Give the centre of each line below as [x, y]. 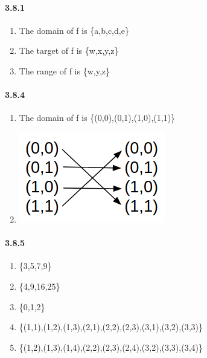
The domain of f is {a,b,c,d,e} [74, 30]
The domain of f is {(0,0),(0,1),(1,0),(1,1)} [97, 118]
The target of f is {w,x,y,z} [69, 50]
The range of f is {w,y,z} [65, 70]
